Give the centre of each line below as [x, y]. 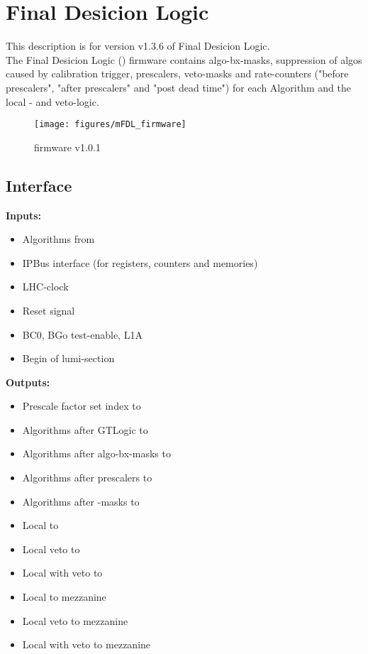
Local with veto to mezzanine [87, 644]
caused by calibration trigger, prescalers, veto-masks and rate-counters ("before [177, 73]
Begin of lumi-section [68, 358]
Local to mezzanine [64, 597]
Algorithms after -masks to [81, 501]
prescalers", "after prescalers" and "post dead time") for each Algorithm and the [178, 87]
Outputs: [28, 382]
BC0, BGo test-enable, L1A [82, 334]
